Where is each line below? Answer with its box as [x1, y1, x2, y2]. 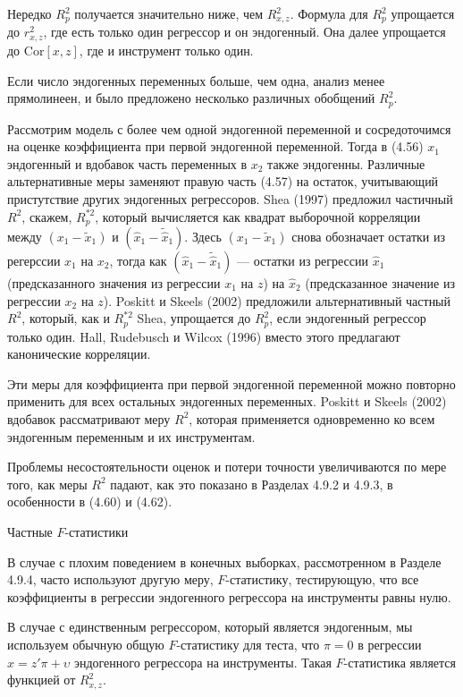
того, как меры [7, 474, 88, 493]
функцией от [7, 670, 76, 689]
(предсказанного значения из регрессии [7, 273, 221, 292]
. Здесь [184, 226, 222, 245]
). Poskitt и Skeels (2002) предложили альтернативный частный [103, 291, 451, 310]
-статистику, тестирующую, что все [225, 570, 419, 589]
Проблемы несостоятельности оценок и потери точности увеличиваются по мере [7, 457, 447, 476]
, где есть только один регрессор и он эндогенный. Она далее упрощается [43, 22, 446, 41]
